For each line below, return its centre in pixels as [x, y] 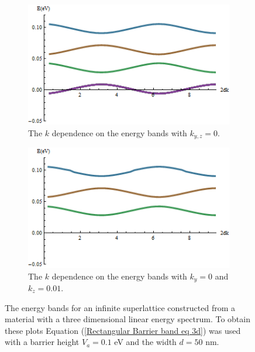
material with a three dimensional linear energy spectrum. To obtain [127, 319]
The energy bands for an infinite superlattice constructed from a [120, 307]
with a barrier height [42, 342]
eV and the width [145, 342]
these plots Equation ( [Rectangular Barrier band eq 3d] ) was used [123, 330]
